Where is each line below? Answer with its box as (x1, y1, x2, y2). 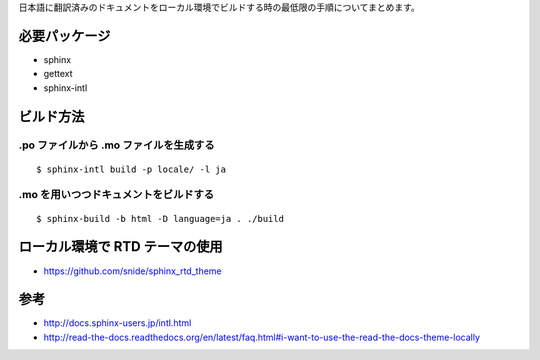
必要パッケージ (18, 27, 111, 44)
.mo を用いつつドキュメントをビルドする (18, 188, 215, 202)
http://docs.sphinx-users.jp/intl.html (43, 317, 192, 329)
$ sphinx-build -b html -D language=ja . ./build (36, 213, 285, 224)
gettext (43, 68, 74, 80)
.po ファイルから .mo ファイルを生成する (18, 138, 215, 152)
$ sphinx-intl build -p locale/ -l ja (36, 163, 227, 175)
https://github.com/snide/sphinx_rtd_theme (43, 265, 222, 277)
